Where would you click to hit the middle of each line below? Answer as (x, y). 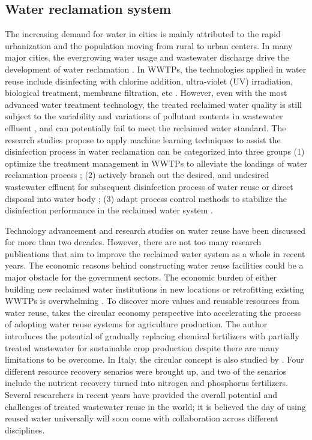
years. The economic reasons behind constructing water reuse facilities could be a (154, 265)
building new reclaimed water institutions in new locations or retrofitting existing (154, 289)
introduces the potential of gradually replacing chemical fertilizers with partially (152, 336)
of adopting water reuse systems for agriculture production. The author (136, 324)
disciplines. (25, 430)
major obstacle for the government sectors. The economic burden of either (141, 277)
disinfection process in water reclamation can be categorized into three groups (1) (155, 151)
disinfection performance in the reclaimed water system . (109, 210)
